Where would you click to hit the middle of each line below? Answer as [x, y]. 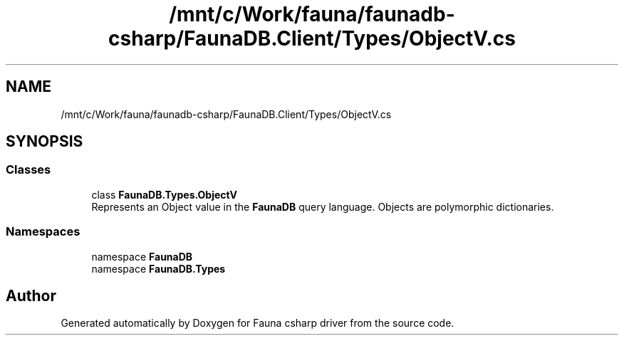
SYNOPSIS [45, 142]
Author [31, 295]
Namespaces [43, 232]
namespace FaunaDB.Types [158, 268]
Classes [28, 170]
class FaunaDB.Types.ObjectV [165, 194]
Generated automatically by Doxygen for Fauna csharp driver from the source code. [258, 323]
